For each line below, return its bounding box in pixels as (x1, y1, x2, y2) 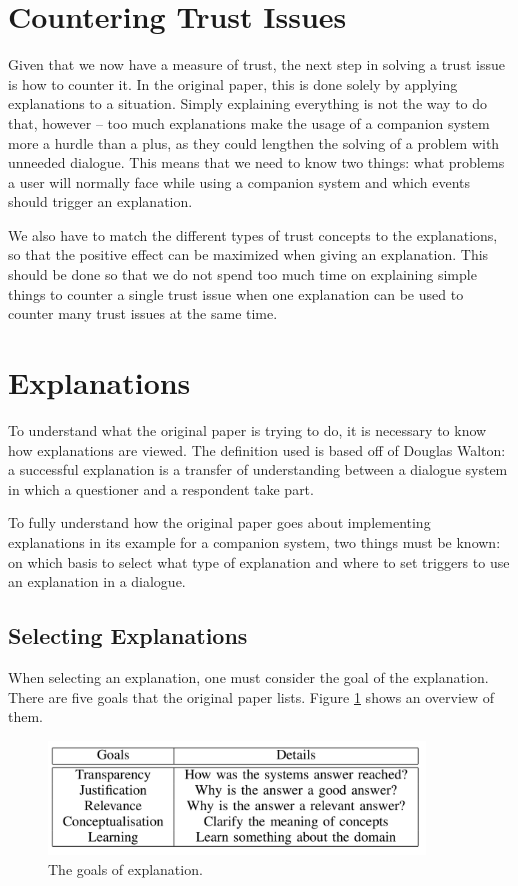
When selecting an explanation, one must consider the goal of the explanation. (8, 666, 489, 687)
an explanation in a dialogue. (8, 571, 186, 592)
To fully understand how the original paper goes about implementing (8, 512, 431, 533)
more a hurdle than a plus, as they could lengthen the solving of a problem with (8, 132, 500, 153)
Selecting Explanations (8, 620, 248, 651)
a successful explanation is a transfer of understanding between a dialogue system (8, 459, 508, 480)
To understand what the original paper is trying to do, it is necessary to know (8, 419, 487, 440)
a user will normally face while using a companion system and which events (8, 171, 471, 192)
